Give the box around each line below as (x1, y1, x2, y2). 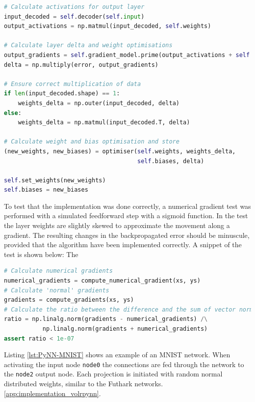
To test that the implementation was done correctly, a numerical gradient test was (4, 201, 251, 211)
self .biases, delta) (137, 157, 204, 165)
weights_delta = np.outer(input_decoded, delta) (18, 99, 179, 107)
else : (4, 109, 22, 116)
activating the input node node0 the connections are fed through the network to (4, 359, 244, 369)
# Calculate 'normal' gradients (4, 287, 109, 294)
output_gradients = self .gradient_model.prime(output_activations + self (4, 51, 250, 58)
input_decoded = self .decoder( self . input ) (4, 13, 145, 20)
